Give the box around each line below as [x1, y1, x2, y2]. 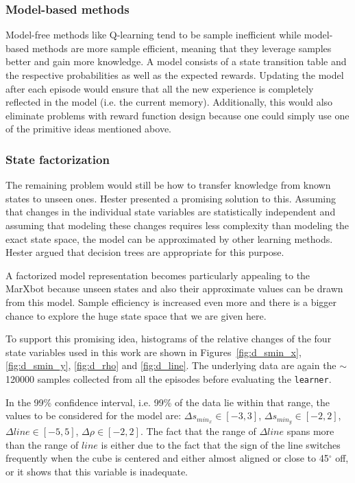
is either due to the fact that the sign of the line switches [101, 437, 341, 451]
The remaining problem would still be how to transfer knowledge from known [5, 178, 331, 192]
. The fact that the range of [140, 424, 256, 438]
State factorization [5, 150, 110, 167]
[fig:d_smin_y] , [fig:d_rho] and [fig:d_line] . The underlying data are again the [5, 358, 336, 373]
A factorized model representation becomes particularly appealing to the [5, 268, 310, 282]
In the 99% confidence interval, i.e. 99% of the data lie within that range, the [5, 394, 330, 409]
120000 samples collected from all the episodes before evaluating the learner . [5, 371, 332, 386]
